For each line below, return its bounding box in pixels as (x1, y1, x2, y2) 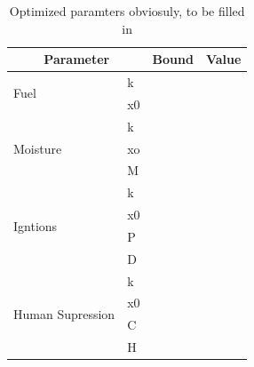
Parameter (44, 50, 110, 68)
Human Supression (13, 304, 115, 323)
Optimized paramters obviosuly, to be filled (9, 2, 245, 20)
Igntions (13, 216, 58, 235)
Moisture (13, 139, 62, 157)
